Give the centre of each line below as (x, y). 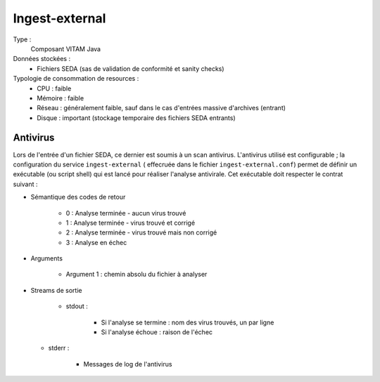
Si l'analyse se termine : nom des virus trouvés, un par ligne (188, 322)
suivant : (25, 184)
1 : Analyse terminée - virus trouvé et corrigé (131, 223)
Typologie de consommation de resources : (76, 79)
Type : (22, 39)
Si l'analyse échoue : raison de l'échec (157, 332)
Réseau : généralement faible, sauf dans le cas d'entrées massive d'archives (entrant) (161, 108)
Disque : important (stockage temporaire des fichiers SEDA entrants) (136, 118)
